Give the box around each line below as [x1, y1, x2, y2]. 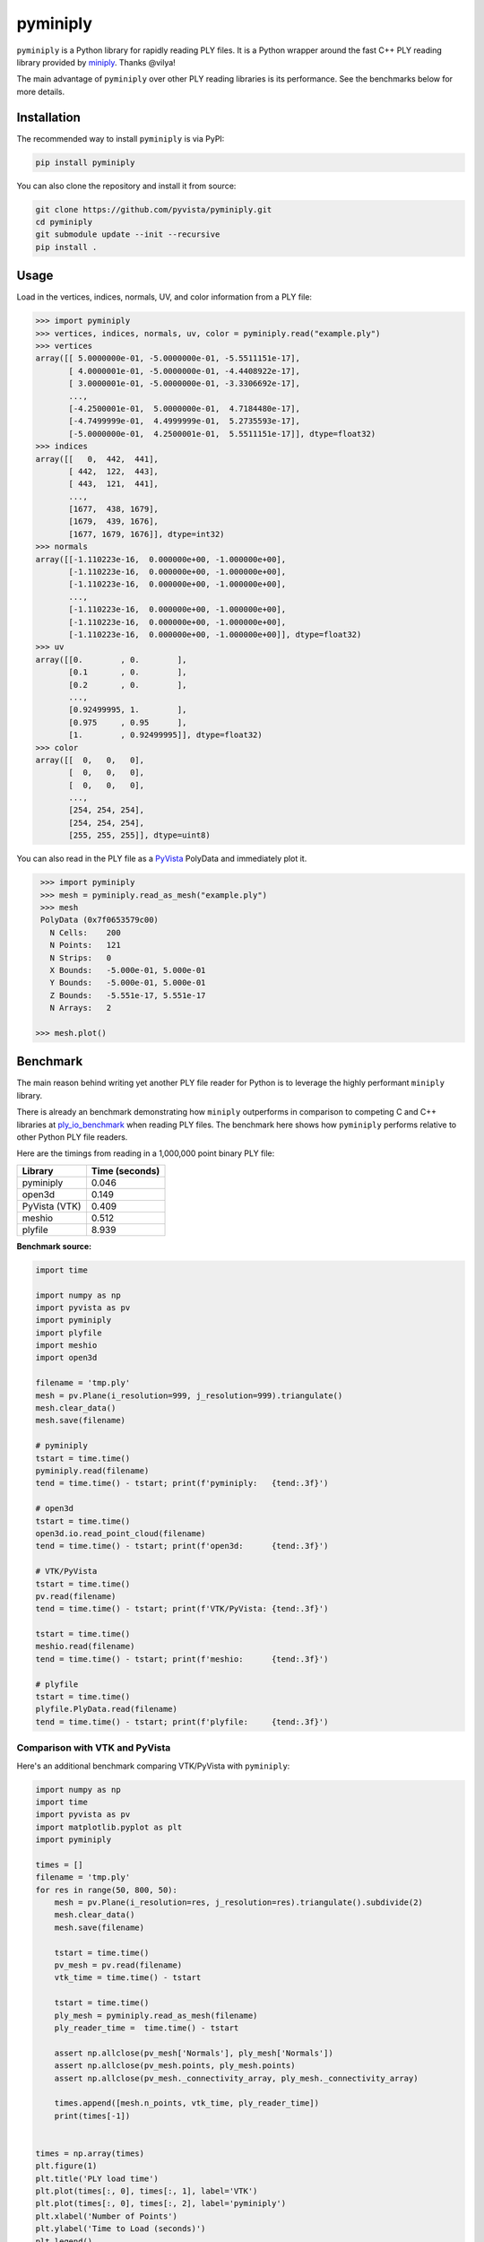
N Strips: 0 [49, 952, 112, 963]
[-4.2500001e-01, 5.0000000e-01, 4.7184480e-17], [68, 404, 300, 413]
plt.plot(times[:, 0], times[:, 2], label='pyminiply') [35, 2198, 287, 2209]
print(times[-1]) [54, 2110, 131, 2121]
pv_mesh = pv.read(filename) [54, 1960, 183, 1970]
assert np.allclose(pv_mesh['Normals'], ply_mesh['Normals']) [54, 2047, 333, 2058]
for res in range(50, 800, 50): [35, 1884, 178, 1895]
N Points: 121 [49, 940, 121, 951]
